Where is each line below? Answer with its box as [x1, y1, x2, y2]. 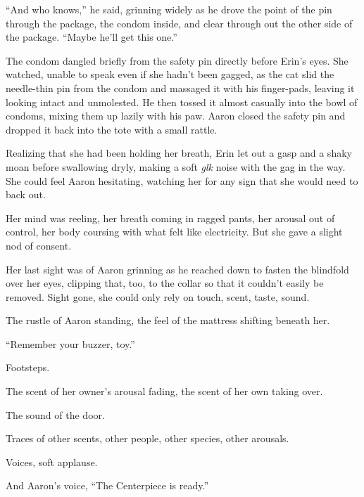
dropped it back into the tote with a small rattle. [6, 122, 218, 136]
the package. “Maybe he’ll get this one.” [6, 30, 177, 44]
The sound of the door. [6, 407, 105, 422]
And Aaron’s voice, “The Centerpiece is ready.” [6, 478, 209, 493]
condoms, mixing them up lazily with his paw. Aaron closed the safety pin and [6, 108, 346, 123]
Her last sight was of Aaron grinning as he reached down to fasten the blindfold [6, 262, 349, 276]
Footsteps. [6, 360, 50, 375]
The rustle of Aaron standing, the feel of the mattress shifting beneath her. [6, 313, 330, 328]
